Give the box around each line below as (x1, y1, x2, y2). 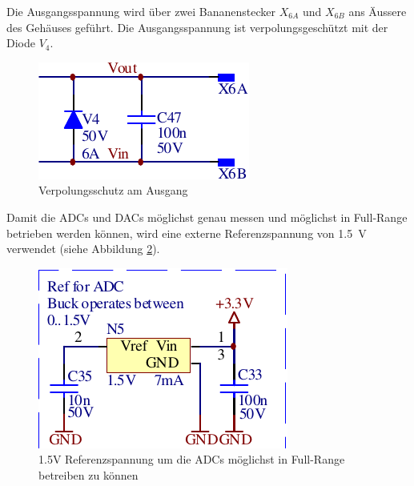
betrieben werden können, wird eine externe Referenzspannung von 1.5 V (6, 224, 367, 241)
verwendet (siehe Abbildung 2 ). (6, 240, 160, 257)
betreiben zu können (38, 466, 139, 483)
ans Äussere (348, 3, 407, 19)
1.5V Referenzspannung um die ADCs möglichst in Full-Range (38, 451, 345, 468)
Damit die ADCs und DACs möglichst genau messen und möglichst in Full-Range (6, 208, 408, 225)
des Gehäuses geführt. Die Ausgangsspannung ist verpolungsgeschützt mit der (6, 18, 388, 35)
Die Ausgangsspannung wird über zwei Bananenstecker (6, 3, 276, 19)
